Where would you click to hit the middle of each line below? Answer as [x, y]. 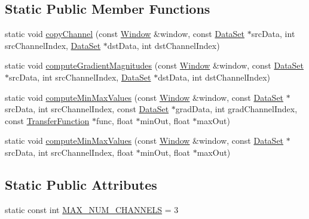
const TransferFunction [47, 120]
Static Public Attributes [81, 184]
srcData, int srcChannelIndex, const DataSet [87, 109]
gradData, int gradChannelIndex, [236, 109]
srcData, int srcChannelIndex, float [69, 152]
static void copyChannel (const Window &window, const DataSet [125, 34]
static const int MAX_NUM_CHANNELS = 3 [92, 209]
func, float [114, 120]
